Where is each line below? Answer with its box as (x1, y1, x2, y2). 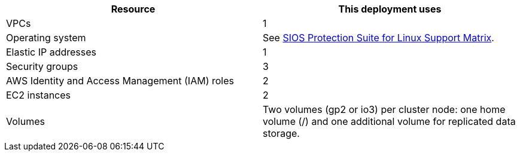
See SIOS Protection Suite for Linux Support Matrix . (263, 32, 494, 44)
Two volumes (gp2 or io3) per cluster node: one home (263, 103, 506, 115)
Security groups (6, 60, 78, 72)
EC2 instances (6, 89, 71, 101)
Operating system (6, 32, 86, 44)
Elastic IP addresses (6, 46, 97, 58)
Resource (111, 3, 156, 15)
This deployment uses (338, 3, 442, 15)
